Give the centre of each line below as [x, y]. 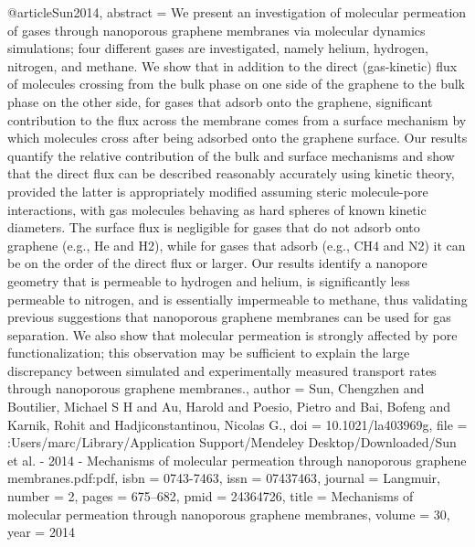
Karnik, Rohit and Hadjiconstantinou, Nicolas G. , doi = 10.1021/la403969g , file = [237, 424]
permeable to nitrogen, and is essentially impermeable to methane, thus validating [237, 299]
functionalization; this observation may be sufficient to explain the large [209, 353]
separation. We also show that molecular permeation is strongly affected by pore [232, 334]
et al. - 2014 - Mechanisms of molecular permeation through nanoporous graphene [237, 460]
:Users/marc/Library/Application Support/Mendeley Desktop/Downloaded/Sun [232, 442]
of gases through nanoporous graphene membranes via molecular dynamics [216, 30]
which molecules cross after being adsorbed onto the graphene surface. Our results [237, 138]
